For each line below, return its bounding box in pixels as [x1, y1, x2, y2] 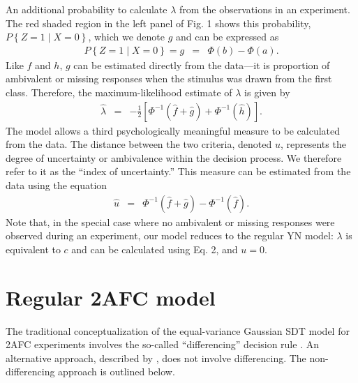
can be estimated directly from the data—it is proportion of [73, 57, 330, 72]
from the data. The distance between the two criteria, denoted [6, 137, 272, 151]
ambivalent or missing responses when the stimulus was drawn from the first [6, 71, 332, 86]
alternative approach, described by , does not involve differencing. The [6, 350, 306, 365]
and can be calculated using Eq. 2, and [71, 241, 238, 256]
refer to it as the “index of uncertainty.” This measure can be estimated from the [6, 164, 351, 179]
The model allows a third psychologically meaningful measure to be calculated [6, 123, 341, 137]
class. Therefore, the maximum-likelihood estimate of [6, 85, 232, 99]
